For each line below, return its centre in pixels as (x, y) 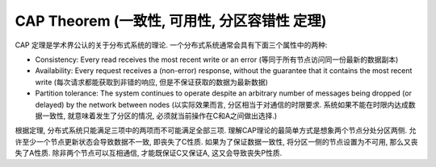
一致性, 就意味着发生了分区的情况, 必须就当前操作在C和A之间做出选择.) (159, 116)
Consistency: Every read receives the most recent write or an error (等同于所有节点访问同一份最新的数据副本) (217, 59)
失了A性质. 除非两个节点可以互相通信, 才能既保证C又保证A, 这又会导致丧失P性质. (149, 153)
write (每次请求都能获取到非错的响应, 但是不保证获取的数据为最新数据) (151, 82)
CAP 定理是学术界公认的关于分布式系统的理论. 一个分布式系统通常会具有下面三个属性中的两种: (171, 45)
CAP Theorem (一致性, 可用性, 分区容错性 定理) (171, 21)
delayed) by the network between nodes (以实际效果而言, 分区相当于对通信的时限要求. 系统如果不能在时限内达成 (222, 104)
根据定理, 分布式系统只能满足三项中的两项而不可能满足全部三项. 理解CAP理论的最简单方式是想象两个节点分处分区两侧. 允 (216, 130)
